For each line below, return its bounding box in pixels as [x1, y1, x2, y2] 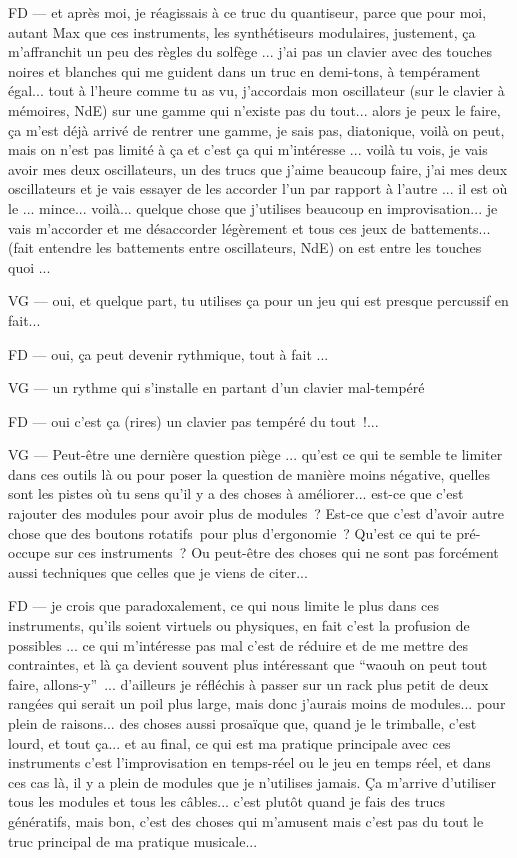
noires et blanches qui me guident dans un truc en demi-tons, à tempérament [8, 60, 481, 81]
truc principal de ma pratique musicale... [8, 830, 258, 851]
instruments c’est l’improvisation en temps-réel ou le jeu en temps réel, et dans [8, 752, 491, 773]
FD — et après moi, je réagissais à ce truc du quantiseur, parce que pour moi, [8, 2, 487, 22]
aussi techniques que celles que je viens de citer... [8, 561, 308, 582]
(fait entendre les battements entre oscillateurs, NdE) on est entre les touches [8, 237, 482, 258]
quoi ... [8, 256, 51, 277]
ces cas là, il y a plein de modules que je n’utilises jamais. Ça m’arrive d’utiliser [8, 771, 496, 792]
